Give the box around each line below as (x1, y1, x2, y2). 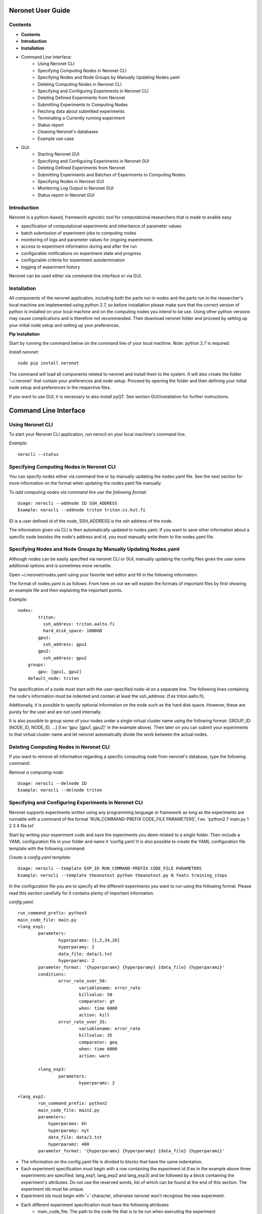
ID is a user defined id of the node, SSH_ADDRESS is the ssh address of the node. (9, 518, 173, 524)
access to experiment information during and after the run (21, 243, 137, 250)
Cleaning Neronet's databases (37, 129, 98, 135)
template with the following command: (9, 845, 86, 851)
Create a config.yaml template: (9, 854, 71, 860)
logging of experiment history (21, 264, 81, 270)
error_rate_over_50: (58, 978, 108, 984)
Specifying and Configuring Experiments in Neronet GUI (37, 158, 150, 164)
